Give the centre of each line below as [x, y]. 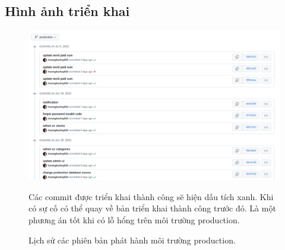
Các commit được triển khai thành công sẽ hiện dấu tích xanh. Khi [151, 196]
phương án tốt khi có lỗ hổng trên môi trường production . [134, 219]
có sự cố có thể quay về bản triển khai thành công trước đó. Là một [152, 208]
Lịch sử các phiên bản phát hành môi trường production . [132, 240]
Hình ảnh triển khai [67, 11]
